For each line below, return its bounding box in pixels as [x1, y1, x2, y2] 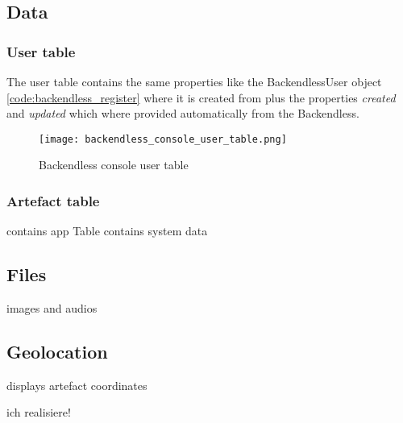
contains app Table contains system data [6, 222, 208, 239]
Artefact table [6, 190, 100, 210]
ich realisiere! [6, 404, 71, 421]
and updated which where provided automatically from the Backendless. [6, 105, 359, 122]
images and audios [6, 300, 98, 317]
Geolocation [6, 339, 108, 364]
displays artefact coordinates [6, 376, 147, 393]
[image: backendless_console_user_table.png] [39, 133, 287, 145]
